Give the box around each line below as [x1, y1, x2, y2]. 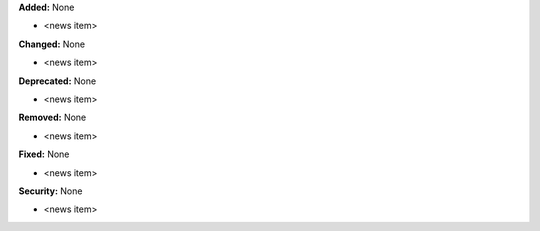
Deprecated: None [18, 75, 97, 87]
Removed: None [18, 111, 87, 124]
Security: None [18, 185, 83, 197]
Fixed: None [18, 148, 70, 160]
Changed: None [18, 38, 85, 50]
